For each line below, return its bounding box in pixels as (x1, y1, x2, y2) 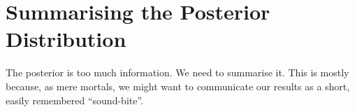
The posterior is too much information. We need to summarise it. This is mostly (6, 65, 349, 80)
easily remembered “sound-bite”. (6, 92, 143, 107)
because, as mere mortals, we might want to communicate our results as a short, (6, 78, 350, 93)
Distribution (6, 24, 126, 53)
